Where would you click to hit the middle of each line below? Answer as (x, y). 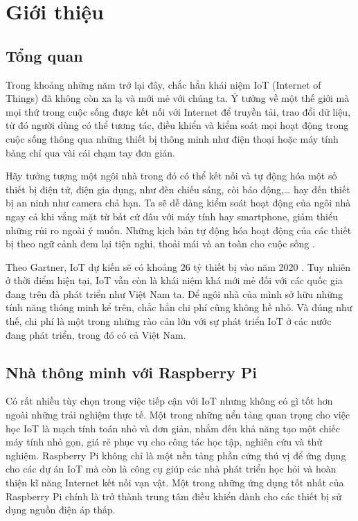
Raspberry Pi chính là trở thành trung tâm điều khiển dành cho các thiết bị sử (173, 496)
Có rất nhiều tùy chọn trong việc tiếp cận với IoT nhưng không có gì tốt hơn (169, 401)
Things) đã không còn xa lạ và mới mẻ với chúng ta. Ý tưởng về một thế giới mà (178, 98)
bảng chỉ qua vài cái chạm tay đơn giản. (90, 152)
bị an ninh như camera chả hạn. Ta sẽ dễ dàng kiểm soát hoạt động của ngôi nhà (178, 203)
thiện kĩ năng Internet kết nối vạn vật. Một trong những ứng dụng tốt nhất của (175, 483)
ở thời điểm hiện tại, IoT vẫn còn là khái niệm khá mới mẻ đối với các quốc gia (174, 280)
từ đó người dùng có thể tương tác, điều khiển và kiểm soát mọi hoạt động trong (177, 125)
